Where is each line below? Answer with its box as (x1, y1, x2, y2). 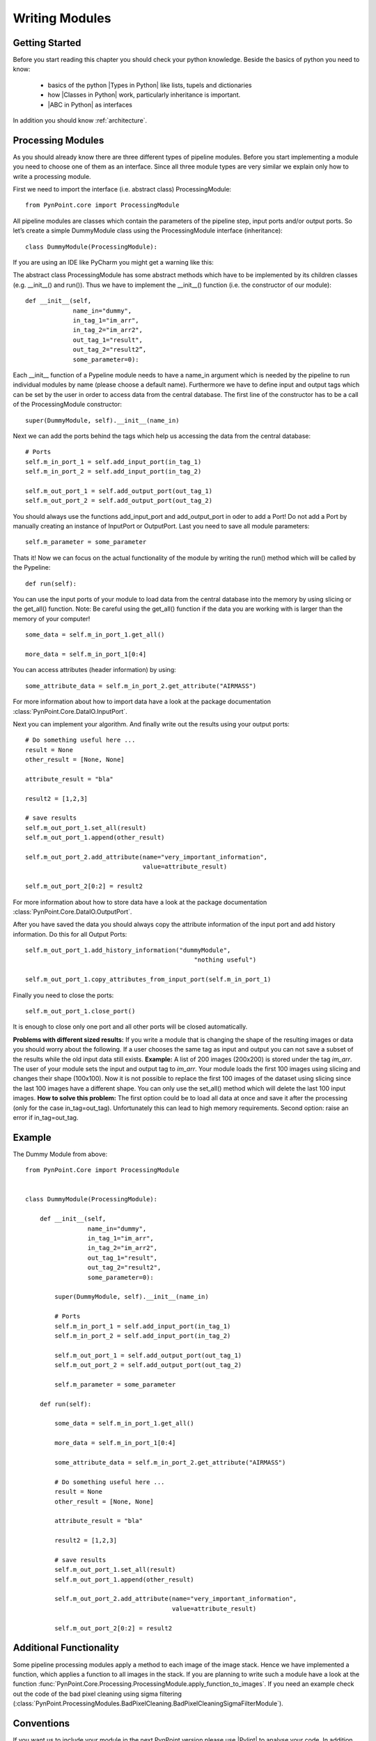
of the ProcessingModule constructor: (13, 400, 122, 409)
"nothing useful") (194, 956, 257, 964)
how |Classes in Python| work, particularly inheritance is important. (47, 91, 241, 99)
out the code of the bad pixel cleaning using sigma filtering (13, 1689, 182, 1698)
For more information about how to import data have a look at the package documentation (13, 697, 272, 706)
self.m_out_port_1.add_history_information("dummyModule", (25, 946, 231, 954)
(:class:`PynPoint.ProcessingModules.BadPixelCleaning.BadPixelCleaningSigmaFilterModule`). (13, 1699, 283, 1708)
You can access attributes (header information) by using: (13, 666, 177, 674)
